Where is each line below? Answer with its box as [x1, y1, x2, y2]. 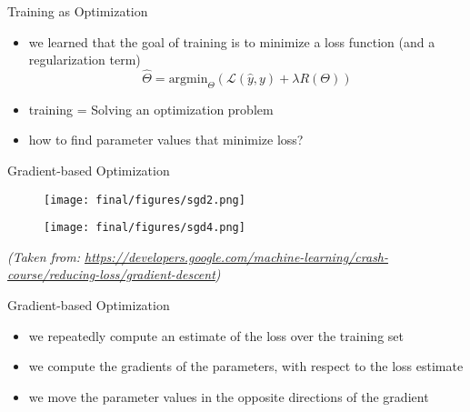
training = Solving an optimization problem [28, 99, 274, 118]
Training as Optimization [7, 2, 148, 20]
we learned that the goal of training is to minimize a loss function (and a [28, 32, 435, 51]
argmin [168, 73, 208, 85]
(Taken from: [7, 246, 80, 266]
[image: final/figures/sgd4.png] [44, 221, 245, 235]
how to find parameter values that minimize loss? [28, 130, 304, 149]
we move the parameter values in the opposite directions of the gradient [28, 387, 429, 406]
